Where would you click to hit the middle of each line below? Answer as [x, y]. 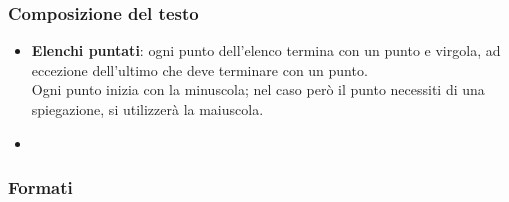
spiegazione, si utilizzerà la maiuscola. [147, 109]
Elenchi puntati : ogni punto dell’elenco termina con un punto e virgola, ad [266, 50]
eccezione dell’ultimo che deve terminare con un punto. [199, 69]
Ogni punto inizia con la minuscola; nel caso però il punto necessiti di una [258, 89]
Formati [40, 187]
